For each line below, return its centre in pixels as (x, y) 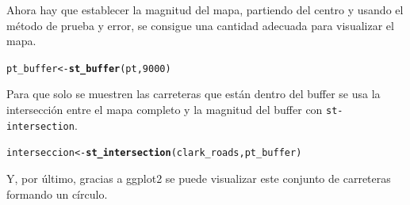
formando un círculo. (57, 194)
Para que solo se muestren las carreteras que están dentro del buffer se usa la (194, 94)
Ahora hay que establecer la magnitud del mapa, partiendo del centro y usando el (205, 9)
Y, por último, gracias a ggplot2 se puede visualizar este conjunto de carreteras (199, 178)
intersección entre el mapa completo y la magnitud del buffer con (165, 110)
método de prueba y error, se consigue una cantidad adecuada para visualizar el (200, 25)
